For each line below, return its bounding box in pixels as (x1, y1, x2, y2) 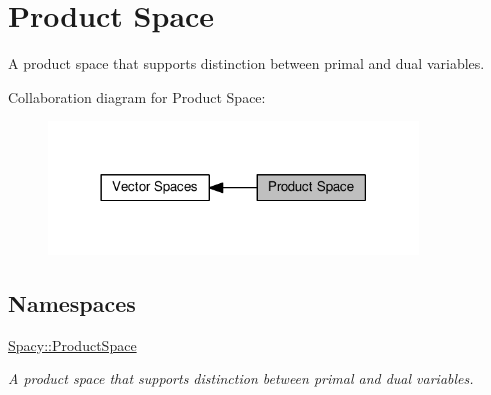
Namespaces (8, 287, 136, 318)
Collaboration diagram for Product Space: (8, 86, 266, 107)
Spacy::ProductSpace (8, 334, 137, 355)
